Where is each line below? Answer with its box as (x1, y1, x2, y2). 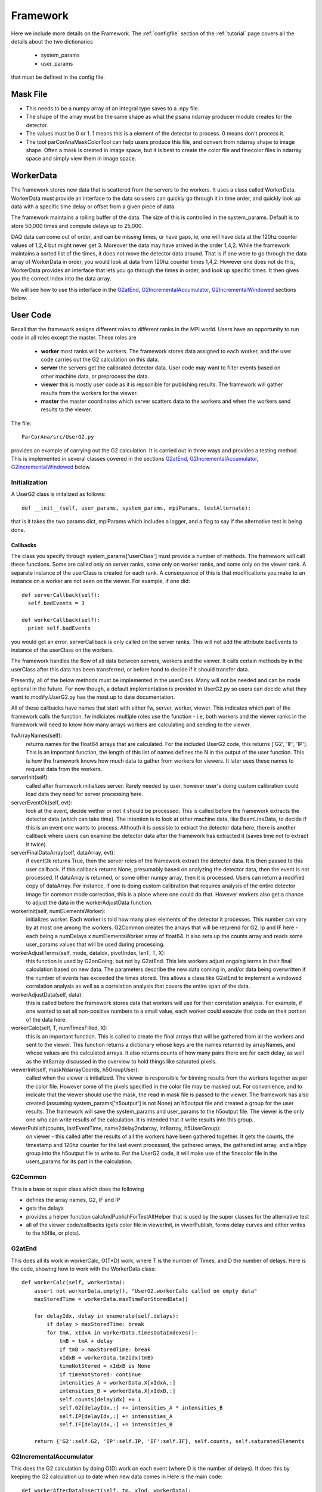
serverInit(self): (11, 773, 49, 781)
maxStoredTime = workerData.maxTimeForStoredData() (33, 1296, 188, 1303)
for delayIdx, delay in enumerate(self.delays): (33, 1312, 179, 1319)
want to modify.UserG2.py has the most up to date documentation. (11, 693, 175, 701)
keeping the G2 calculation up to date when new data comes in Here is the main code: (11, 1473, 223, 1480)
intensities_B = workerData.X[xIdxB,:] (59, 1388, 176, 1395)
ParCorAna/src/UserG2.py (21, 433, 94, 440)
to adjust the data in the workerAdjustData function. (26, 899, 153, 907)
